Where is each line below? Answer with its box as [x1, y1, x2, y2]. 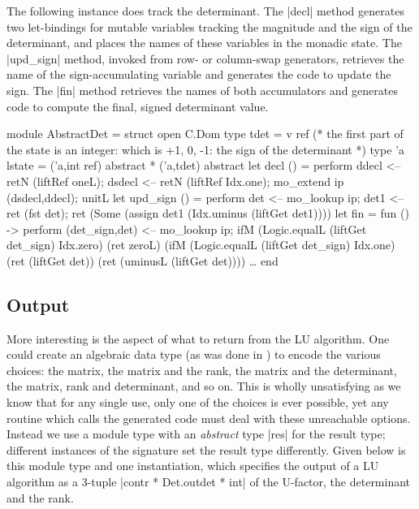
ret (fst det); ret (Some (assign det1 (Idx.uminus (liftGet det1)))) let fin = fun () [6, 205, 409, 222]
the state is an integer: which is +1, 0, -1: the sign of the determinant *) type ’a [6, 140, 404, 157]
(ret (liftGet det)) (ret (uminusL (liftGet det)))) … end [6, 252, 279, 269]
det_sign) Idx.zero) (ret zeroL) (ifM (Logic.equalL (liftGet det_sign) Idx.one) [6, 236, 395, 253]
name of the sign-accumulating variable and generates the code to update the [6, 66, 391, 83]
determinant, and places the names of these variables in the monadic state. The [6, 34, 402, 51]
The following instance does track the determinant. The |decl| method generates [6, 2, 404, 19]
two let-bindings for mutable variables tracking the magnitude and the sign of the [6, 18, 413, 35]
